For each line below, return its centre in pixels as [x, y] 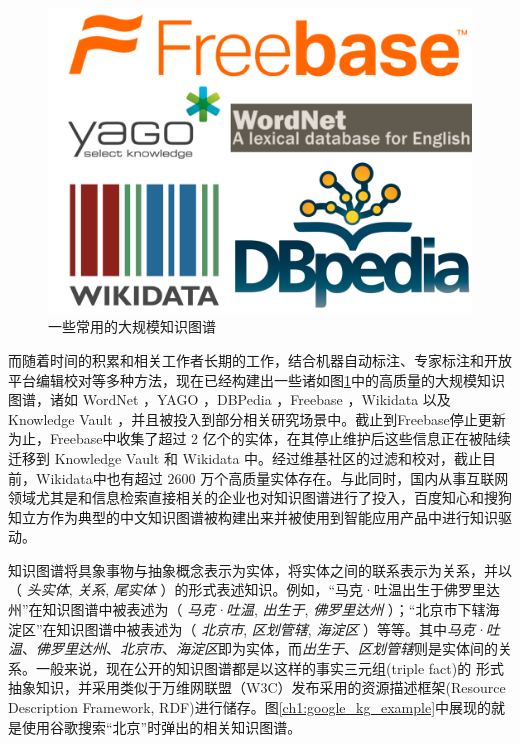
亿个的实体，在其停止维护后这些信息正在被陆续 [356, 438]
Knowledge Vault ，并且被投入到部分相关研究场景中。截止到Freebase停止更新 [257, 418]
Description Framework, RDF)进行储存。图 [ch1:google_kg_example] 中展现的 [250, 707]
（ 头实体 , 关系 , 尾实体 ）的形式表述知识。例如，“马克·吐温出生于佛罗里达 [254, 589]
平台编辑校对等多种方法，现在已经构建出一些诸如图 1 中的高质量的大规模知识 [256, 379]
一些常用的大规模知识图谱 [132, 326]
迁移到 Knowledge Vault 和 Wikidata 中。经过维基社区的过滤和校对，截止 [245, 457]
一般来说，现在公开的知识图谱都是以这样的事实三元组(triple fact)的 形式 [269, 667]
